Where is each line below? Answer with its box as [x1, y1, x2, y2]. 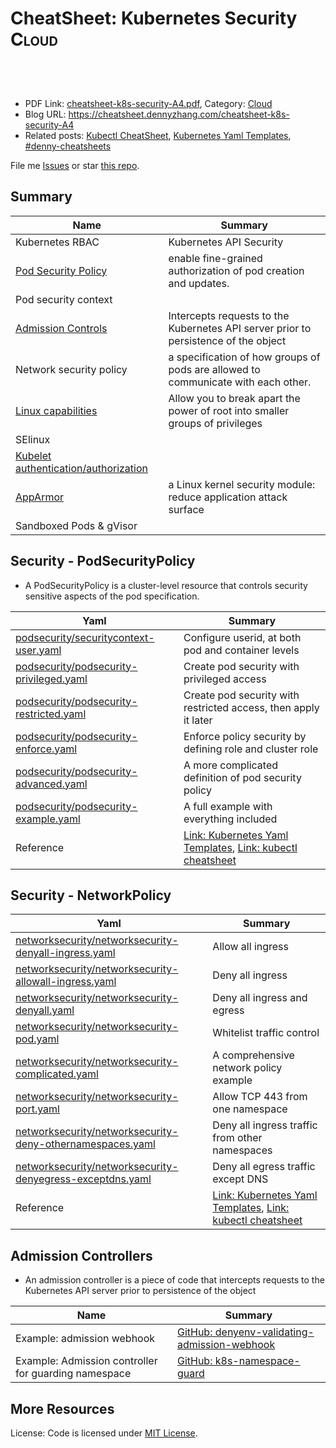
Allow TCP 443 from [212, 1090, 308, 1104]
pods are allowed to [168, 362, 261, 376]
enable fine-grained [168, 251, 263, 265]
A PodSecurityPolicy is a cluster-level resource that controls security [24, 579, 308, 591]
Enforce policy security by [183, 729, 307, 743]
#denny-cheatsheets [24, 140, 112, 152]
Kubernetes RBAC [15, 235, 100, 249]
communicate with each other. [168, 375, 312, 389]
